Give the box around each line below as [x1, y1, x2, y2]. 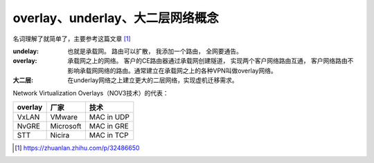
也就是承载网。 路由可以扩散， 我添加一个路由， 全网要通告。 [67, 47, 242, 55]
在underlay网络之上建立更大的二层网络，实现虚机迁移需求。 [67, 76, 238, 84]
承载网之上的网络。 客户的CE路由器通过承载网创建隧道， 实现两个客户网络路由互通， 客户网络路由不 [67, 57, 354, 65]
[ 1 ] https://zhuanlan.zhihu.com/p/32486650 [15, 144, 140, 152]
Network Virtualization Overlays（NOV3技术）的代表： [12, 88, 169, 97]
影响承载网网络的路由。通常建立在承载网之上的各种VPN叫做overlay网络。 [67, 66, 277, 75]
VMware [50, 112, 78, 122]
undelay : [12, 47, 39, 55]
